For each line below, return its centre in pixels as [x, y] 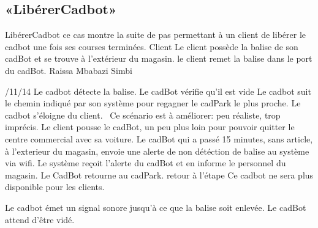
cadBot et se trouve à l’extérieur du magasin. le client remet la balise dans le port [159, 58]
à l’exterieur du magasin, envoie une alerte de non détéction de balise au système [157, 151]
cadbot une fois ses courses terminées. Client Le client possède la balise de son [152, 46]
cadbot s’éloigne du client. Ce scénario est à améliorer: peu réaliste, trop [143, 115]
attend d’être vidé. [40, 219]
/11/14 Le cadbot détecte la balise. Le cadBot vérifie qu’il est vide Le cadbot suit [158, 91]
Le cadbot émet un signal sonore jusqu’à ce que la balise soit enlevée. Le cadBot [156, 207]
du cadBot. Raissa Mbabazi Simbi [69, 70]
